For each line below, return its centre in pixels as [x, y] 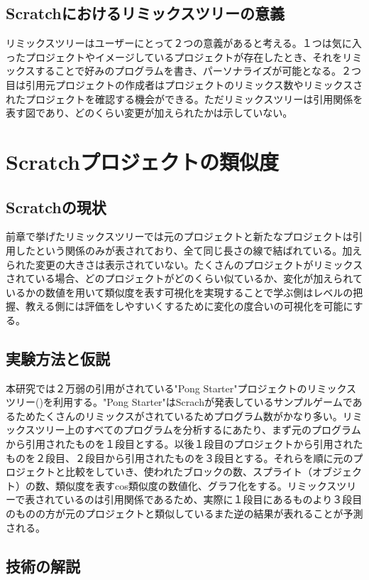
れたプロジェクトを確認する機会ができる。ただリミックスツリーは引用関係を [184, 98]
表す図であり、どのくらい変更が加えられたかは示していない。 [149, 113]
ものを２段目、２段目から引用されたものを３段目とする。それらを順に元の [180, 457]
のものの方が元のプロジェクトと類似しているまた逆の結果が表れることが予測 [184, 514]
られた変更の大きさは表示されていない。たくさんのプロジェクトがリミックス [184, 264]
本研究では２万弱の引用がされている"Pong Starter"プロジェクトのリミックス [181, 388]
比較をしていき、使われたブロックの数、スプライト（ [188, 472]
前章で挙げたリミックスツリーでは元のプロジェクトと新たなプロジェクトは [179, 236]
